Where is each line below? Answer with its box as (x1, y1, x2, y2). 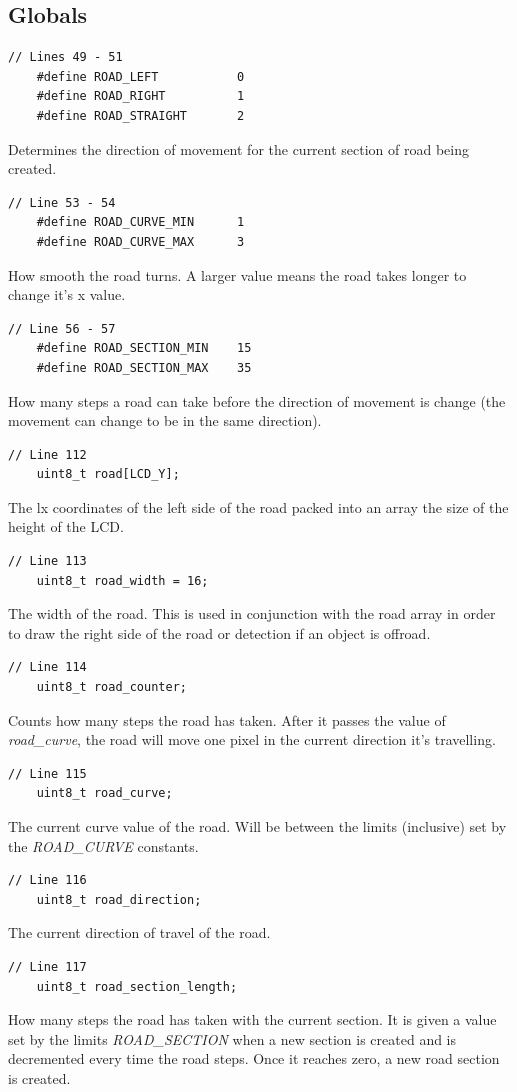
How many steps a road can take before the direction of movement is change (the (8, 390, 506, 411)
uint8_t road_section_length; (36, 979, 238, 994)
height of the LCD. (8, 516, 124, 537)
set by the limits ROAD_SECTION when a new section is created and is (8, 1028, 457, 1049)
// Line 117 (8, 959, 87, 974)
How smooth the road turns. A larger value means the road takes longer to (8, 264, 467, 285)
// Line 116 (8, 873, 87, 888)
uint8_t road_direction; (36, 892, 202, 907)
